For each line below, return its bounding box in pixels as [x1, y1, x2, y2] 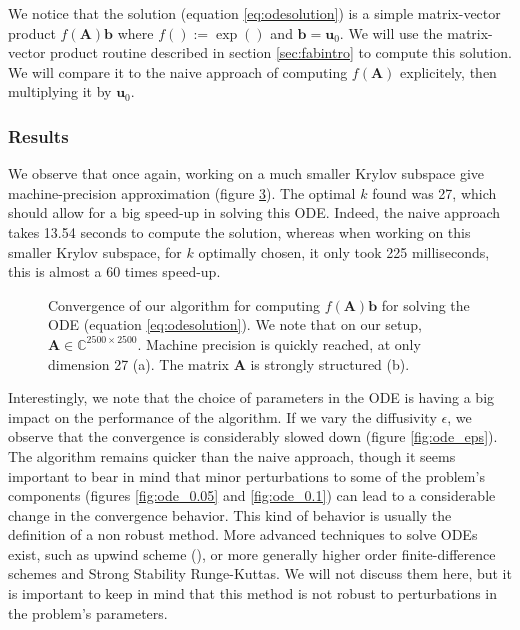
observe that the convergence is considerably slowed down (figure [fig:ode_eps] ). [8, 426, 498, 447]
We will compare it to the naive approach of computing [8, 61, 348, 82]
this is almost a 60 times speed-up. [8, 261, 221, 282]
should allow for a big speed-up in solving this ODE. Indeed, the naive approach [8, 202, 500, 223]
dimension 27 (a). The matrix [48, 353, 229, 374]
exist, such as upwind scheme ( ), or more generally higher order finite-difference [8, 543, 496, 564]
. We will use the [339, 22, 443, 43]
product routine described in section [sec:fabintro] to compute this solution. [50, 42, 512, 63]
